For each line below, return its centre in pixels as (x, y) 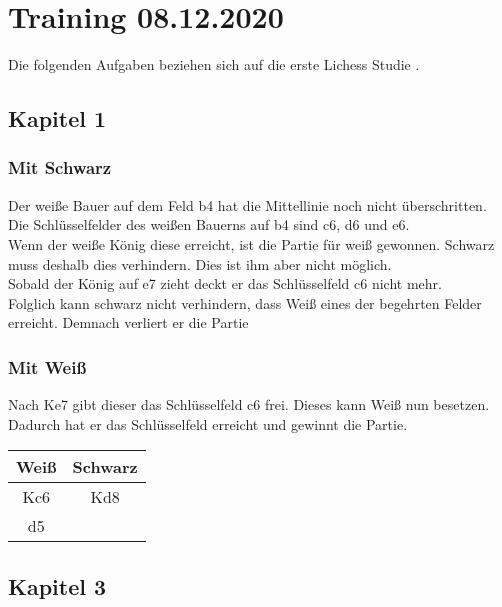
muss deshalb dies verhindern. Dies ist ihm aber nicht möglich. (200, 263)
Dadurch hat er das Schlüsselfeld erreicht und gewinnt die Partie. (208, 423)
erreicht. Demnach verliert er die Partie (128, 322)
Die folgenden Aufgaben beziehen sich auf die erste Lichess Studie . (214, 64)
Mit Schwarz (60, 167)
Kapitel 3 (57, 585)
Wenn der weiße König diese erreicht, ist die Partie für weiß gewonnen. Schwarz (251, 243)
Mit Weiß (47, 366)
